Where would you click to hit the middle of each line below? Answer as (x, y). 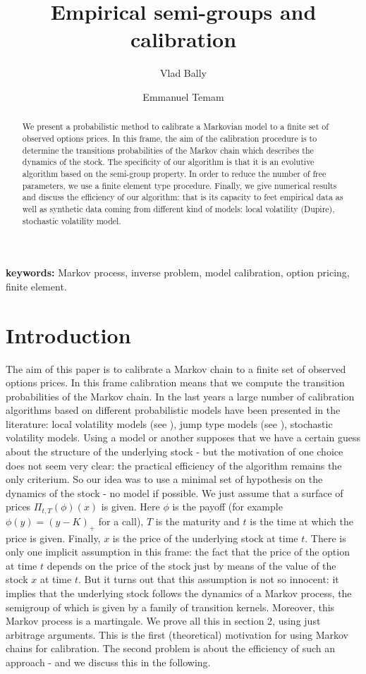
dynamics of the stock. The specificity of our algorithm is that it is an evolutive (168, 162)
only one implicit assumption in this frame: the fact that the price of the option (178, 552)
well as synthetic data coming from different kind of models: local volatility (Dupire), (178, 208)
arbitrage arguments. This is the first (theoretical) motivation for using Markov (177, 634)
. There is (325, 538)
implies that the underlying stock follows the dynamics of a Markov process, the (179, 593)
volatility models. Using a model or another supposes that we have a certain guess (183, 437)
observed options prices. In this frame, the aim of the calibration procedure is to (170, 138)
